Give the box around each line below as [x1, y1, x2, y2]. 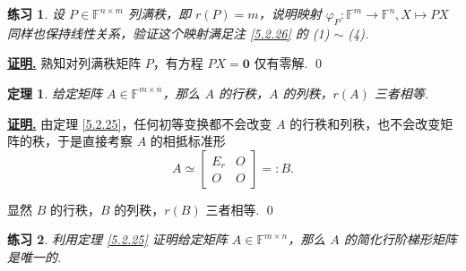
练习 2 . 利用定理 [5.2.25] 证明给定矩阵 [7, 230, 228, 249]
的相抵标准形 [150, 131, 226, 150]
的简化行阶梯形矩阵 [343, 230, 457, 249]
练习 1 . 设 [7, 4, 65, 22]
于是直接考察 [56, 131, 133, 150]
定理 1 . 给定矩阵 [7, 83, 102, 102]
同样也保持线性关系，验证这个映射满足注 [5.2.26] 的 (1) [7, 23, 330, 42]
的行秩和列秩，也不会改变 [289, 114, 441, 132]
